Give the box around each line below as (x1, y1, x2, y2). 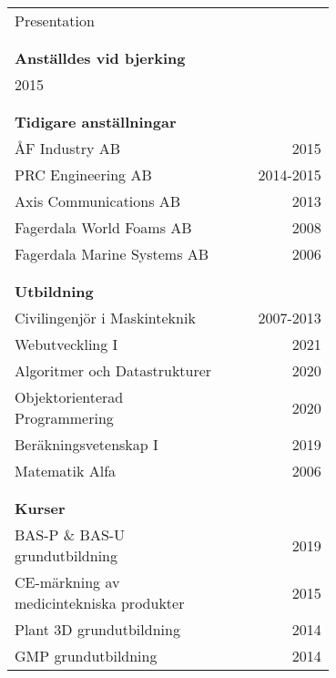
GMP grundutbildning (15, 645, 158, 666)
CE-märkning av (15, 571, 120, 592)
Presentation (15, 10, 95, 31)
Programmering (15, 407, 114, 428)
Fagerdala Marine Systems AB (15, 243, 209, 264)
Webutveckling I (15, 334, 118, 354)
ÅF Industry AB (15, 138, 121, 159)
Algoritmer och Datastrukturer (15, 360, 212, 381)
